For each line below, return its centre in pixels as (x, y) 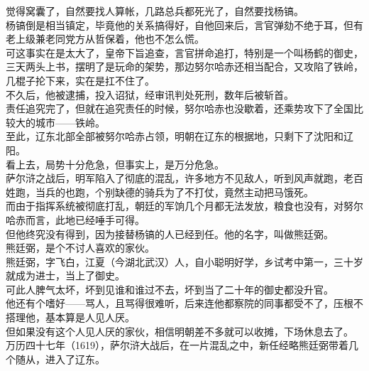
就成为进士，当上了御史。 (65, 275)
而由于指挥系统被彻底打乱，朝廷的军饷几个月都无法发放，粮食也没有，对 (175, 206)
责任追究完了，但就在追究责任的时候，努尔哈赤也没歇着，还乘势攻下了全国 (180, 108)
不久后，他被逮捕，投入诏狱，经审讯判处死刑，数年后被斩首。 (150, 94)
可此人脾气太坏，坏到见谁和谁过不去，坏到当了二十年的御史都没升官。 (170, 289)
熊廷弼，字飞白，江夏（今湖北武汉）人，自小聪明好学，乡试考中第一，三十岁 (184, 261)
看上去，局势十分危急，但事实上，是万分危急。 (115, 164)
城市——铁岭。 (70, 122)
